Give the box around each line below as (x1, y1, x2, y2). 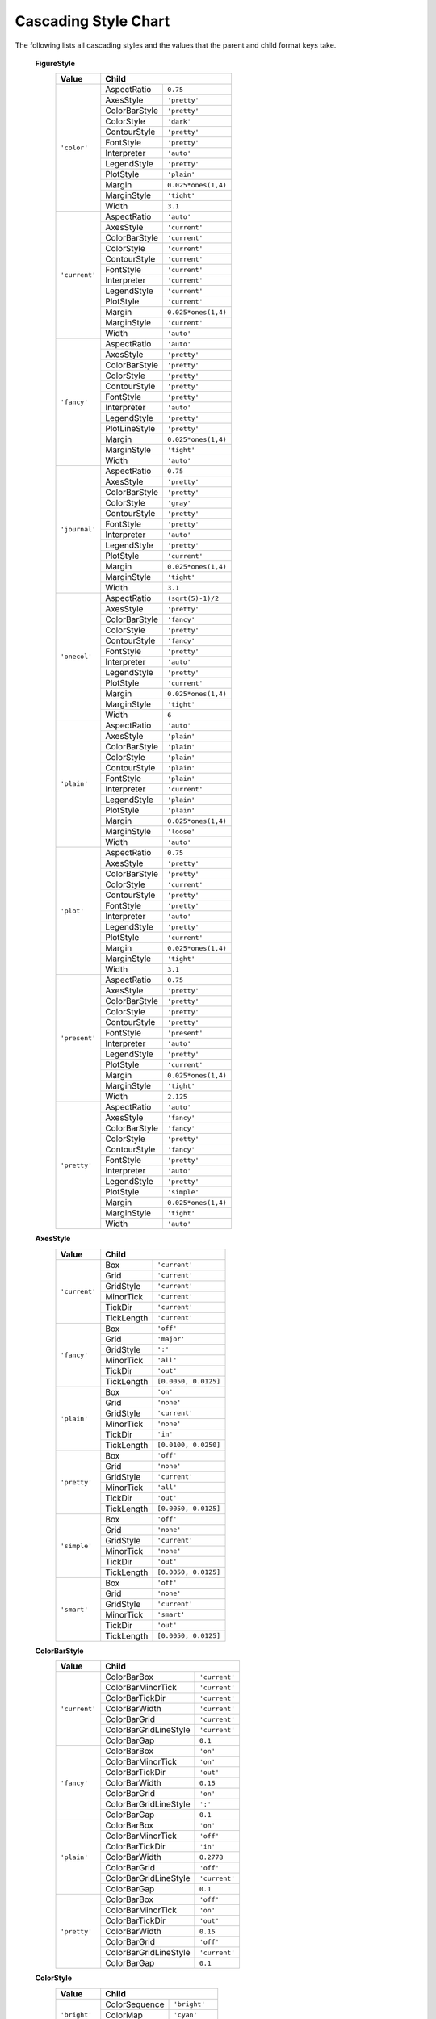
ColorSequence (105, 1999, 165, 2010)
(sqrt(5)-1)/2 (166, 594, 220, 602)
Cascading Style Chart (15, 12, 170, 30)
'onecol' (60, 653, 93, 661)
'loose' (166, 827, 195, 836)
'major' (157, 1335, 186, 1344)
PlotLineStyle (105, 423, 156, 434)
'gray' (166, 498, 191, 507)
